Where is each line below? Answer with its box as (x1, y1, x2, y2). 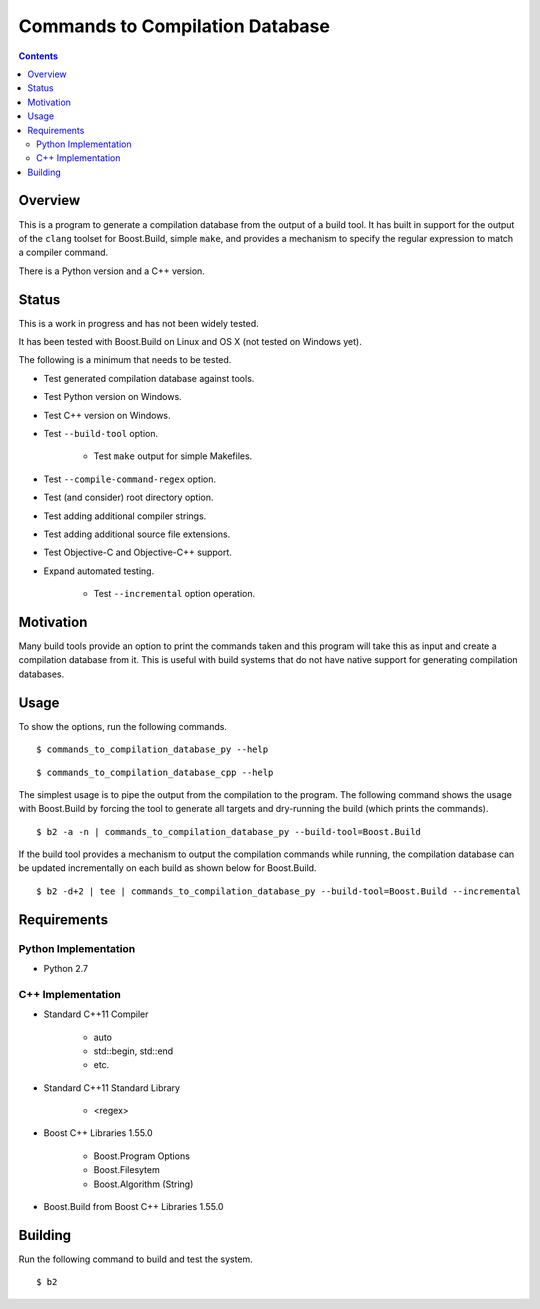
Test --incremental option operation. (93, 588, 256, 600)
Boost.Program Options (93, 1150, 190, 1162)
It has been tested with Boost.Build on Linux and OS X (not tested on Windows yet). (18, 336, 362, 348)
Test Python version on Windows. (43, 391, 182, 403)
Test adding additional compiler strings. (43, 510, 207, 522)
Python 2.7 (43, 963, 89, 974)
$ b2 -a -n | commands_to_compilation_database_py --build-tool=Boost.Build (36, 826, 422, 837)
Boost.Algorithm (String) (93, 1178, 194, 1190)
